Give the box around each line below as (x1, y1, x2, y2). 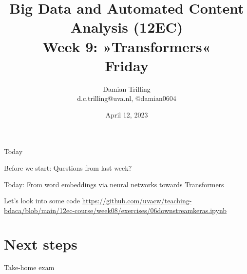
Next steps (4, 234, 77, 254)
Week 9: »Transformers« (42, 36, 211, 56)
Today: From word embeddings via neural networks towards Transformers (4, 179, 224, 189)
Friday (105, 55, 149, 75)
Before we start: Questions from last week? (4, 163, 132, 173)
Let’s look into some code (4, 196, 80, 206)
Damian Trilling (103, 83, 151, 94)
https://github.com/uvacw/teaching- (82, 196, 192, 206)
